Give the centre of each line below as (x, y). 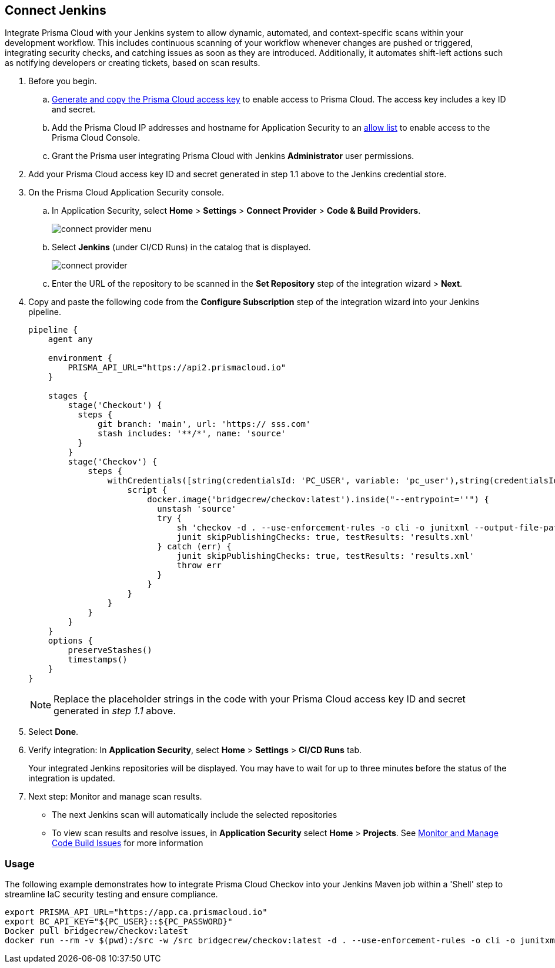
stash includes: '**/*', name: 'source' (192, 434)
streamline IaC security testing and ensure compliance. (111, 894)
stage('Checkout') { (115, 405)
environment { (80, 358)
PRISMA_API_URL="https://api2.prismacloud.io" (177, 368)
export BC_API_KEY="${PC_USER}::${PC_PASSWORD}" (119, 922)
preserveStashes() (110, 650)
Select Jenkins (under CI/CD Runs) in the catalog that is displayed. (181, 247)
